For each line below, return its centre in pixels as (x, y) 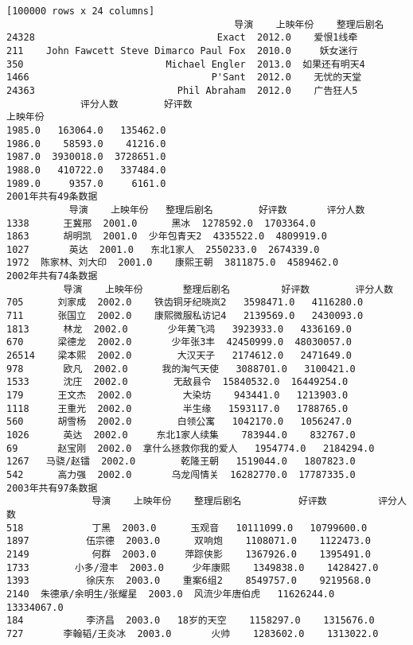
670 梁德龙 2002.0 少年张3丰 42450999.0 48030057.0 (179, 342)
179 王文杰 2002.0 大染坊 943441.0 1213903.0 (177, 396)
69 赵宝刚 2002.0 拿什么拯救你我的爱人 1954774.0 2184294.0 (191, 448)
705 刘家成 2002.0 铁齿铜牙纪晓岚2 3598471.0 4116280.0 (185, 303)
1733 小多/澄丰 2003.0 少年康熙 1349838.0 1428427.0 (193, 567)
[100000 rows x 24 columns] (81, 11)
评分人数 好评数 (136, 104)
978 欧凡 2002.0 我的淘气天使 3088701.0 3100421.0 (181, 369)
